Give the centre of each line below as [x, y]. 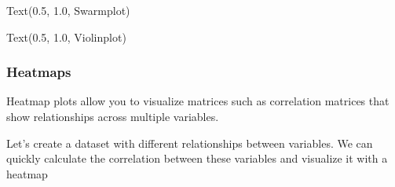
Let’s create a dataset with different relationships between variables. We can [190, 143]
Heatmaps [39, 72]
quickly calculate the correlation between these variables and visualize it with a [197, 158]
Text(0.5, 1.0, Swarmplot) [68, 10]
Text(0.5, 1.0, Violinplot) [66, 37]
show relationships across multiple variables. [113, 116]
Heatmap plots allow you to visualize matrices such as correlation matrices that [198, 101]
